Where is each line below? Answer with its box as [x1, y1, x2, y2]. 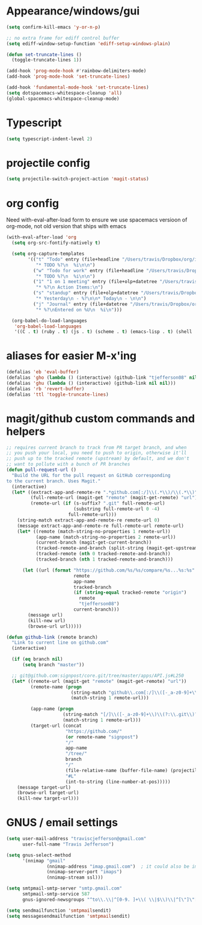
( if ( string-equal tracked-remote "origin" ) [73, 590, 187, 596]
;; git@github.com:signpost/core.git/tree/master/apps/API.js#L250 [11, 673, 185, 679]
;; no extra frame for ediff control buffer [6, 35, 120, 41]
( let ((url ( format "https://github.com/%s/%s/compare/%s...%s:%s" [22, 567, 195, 573]
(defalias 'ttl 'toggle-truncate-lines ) [6, 391, 109, 397]
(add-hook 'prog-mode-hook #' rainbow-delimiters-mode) [6, 68, 147, 74]
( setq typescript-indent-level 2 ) [6, 135, 93, 142]
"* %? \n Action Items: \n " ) [35, 284, 103, 290]
